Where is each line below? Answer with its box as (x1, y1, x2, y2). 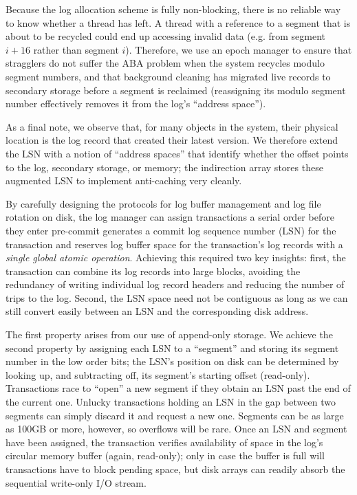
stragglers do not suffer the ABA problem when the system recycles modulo (6, 56, 325, 70)
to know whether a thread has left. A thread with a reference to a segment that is (6, 15, 351, 30)
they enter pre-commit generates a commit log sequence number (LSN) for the (6, 223, 336, 237)
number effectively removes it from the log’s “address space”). (6, 96, 266, 111)
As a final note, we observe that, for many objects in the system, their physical (6, 119, 338, 133)
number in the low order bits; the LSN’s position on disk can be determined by (6, 354, 339, 368)
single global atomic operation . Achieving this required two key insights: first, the (6, 250, 346, 265)
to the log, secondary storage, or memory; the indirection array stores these (6, 159, 323, 174)
